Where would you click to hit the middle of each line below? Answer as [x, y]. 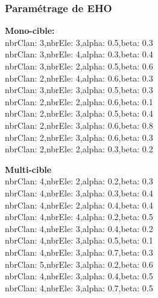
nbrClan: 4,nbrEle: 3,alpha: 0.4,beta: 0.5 [79, 276]
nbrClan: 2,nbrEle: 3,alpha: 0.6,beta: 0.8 [79, 125]
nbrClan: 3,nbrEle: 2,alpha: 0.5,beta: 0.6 [79, 66]
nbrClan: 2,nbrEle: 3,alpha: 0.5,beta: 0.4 [79, 113]
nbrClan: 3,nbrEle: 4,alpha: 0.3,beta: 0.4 [79, 54]
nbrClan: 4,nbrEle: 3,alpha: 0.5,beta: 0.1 [79, 240]
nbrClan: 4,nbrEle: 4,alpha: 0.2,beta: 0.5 [79, 217]
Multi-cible [28, 169]
